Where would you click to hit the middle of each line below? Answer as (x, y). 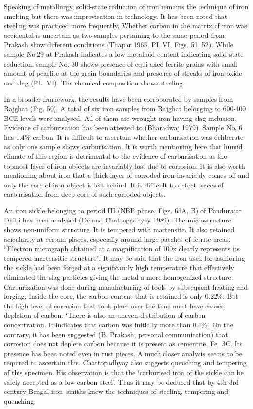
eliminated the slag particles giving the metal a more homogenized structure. (118, 277)
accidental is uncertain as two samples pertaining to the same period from (114, 35)
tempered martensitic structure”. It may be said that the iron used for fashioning (125, 258)
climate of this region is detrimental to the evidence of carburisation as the (116, 156)
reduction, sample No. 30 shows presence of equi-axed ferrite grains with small (121, 63)
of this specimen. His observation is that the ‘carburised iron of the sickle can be (124, 372)
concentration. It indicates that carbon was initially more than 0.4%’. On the (118, 324)
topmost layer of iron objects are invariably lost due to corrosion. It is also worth (125, 165)
